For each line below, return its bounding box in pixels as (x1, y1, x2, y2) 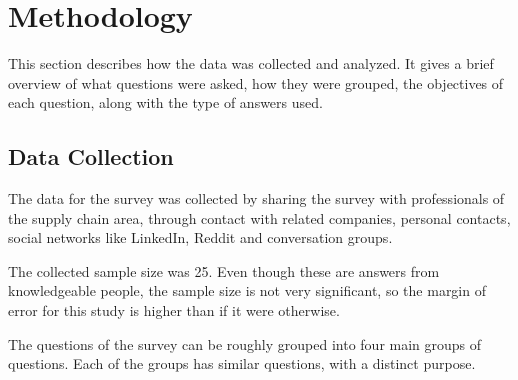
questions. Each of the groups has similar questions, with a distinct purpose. (8, 353, 476, 374)
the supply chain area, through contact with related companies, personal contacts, (8, 207, 511, 228)
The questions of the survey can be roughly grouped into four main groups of (8, 333, 482, 354)
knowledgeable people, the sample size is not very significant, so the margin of (8, 280, 486, 301)
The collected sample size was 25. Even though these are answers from (8, 260, 440, 281)
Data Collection (8, 141, 174, 172)
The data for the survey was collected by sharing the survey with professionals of (8, 188, 505, 209)
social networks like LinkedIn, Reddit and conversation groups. (8, 227, 393, 248)
